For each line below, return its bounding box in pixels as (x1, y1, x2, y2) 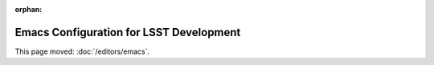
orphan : (14, 5, 43, 14)
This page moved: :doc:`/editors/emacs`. (14, 47, 150, 56)
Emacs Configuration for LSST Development (14, 25, 241, 39)
